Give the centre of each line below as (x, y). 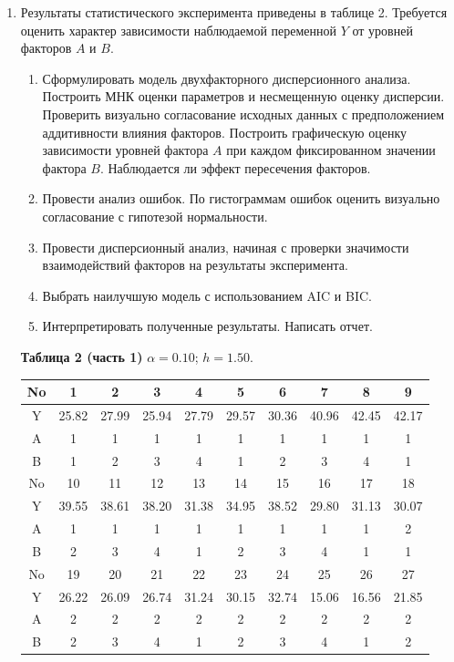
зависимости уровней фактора (125, 150)
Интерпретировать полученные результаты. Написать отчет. (207, 326)
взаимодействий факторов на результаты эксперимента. (195, 265)
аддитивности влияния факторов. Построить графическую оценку (225, 132)
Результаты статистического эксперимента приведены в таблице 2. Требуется (234, 12)
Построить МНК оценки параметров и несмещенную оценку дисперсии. (243, 96)
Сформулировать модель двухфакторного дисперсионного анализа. (227, 78)
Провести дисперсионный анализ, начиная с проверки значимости (226, 247)
